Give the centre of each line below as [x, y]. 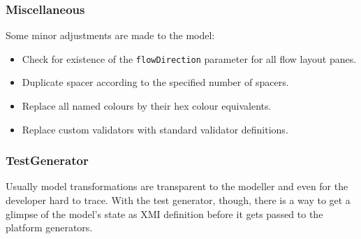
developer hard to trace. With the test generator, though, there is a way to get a [178, 200]
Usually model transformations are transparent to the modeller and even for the [177, 186]
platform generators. [49, 227]
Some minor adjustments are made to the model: [110, 35]
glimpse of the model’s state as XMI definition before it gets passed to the [164, 213]
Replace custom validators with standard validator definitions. [155, 129]
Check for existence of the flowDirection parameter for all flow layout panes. [189, 58]
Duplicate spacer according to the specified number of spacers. [155, 82]
